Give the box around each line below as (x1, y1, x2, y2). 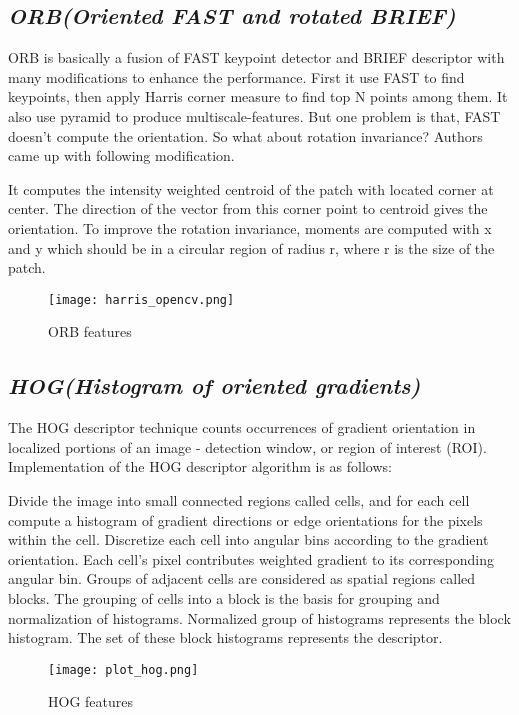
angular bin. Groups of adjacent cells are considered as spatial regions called (8, 568, 476, 589)
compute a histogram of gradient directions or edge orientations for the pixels (8, 509, 483, 530)
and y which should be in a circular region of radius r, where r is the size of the (8, 237, 495, 258)
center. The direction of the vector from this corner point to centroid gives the (8, 198, 488, 219)
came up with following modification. (8, 145, 235, 166)
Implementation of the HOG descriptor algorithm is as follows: (8, 456, 392, 477)
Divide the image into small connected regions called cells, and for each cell (8, 489, 470, 510)
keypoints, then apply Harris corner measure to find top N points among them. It (8, 86, 508, 107)
